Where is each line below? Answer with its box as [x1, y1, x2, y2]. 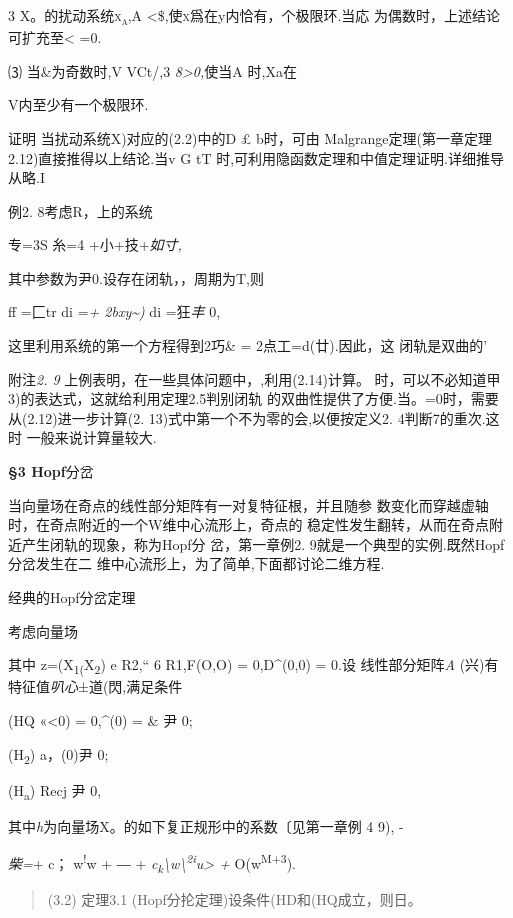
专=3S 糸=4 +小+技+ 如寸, [8, 234, 182, 255]
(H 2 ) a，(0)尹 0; [8, 743, 109, 767]
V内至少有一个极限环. [8, 94, 149, 115]
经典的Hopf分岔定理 [8, 587, 136, 607]
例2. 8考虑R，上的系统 [8, 200, 153, 221]
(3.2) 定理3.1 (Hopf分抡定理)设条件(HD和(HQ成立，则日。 [47, 889, 422, 910]
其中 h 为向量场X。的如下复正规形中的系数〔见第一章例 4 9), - [8, 815, 404, 836]
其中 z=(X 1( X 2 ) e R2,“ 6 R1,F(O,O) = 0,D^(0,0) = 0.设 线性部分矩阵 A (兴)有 [8, 654, 499, 677]
